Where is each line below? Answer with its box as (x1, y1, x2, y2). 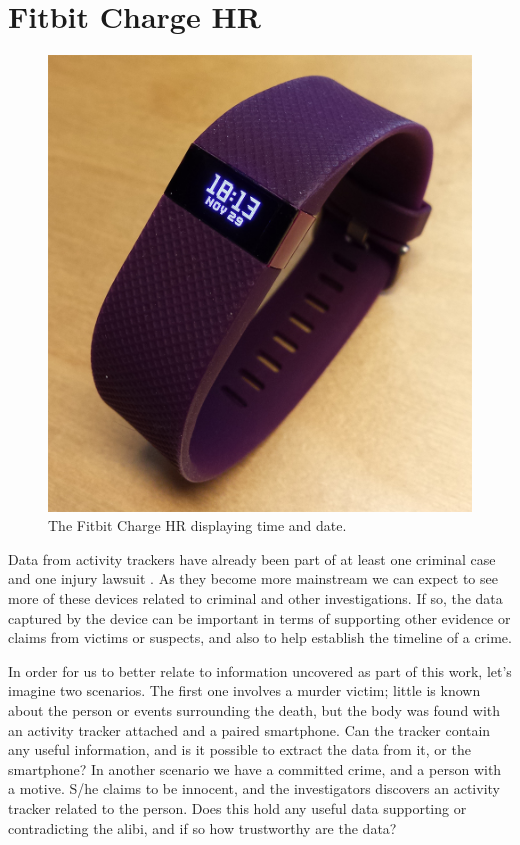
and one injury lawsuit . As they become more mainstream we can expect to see (8, 568, 498, 589)
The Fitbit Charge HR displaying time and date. (48, 515, 347, 536)
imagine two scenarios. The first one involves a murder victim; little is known (8, 680, 481, 701)
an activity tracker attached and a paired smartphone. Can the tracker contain (8, 719, 491, 740)
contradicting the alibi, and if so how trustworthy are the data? (8, 817, 397, 838)
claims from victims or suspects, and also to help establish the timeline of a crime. (8, 627, 512, 648)
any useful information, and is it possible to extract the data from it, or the (8, 739, 471, 760)
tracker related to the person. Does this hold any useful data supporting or (8, 797, 467, 818)
